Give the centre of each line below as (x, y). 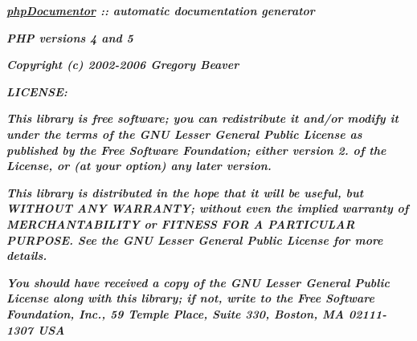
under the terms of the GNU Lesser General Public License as (184, 134)
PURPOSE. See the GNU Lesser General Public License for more (195, 240)
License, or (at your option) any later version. (139, 166)
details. (27, 256)
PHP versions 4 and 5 (70, 37)
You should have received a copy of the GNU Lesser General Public (198, 282)
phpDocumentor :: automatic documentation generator (161, 10)
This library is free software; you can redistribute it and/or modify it (202, 118)
